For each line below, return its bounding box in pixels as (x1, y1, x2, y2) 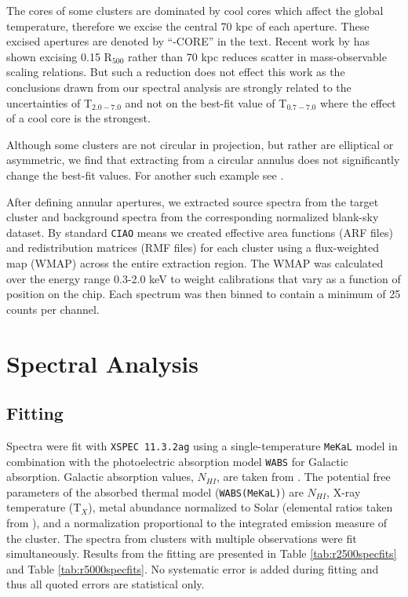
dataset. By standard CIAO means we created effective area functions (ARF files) (6, 224, 393, 240)
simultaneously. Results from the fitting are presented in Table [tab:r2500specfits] (6, 545, 397, 562)
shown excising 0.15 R (6, 48, 112, 64)
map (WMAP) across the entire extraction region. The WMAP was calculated (6, 254, 384, 271)
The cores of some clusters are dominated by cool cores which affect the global (6, 2, 384, 18)
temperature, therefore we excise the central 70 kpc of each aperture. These (6, 17, 370, 34)
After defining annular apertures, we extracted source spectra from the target (6, 193, 379, 209)
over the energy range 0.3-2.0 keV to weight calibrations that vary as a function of (6, 270, 401, 286)
